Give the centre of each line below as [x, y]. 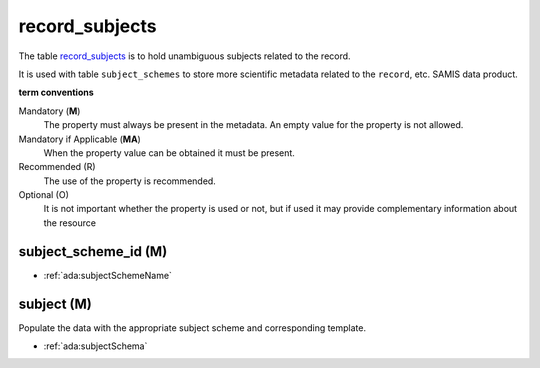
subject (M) [55, 303]
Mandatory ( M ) [49, 111]
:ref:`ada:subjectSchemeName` [107, 275]
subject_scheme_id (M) [93, 251]
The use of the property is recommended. [130, 181]
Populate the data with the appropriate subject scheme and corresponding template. [192, 327]
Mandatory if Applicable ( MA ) [80, 139]
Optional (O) [44, 195]
